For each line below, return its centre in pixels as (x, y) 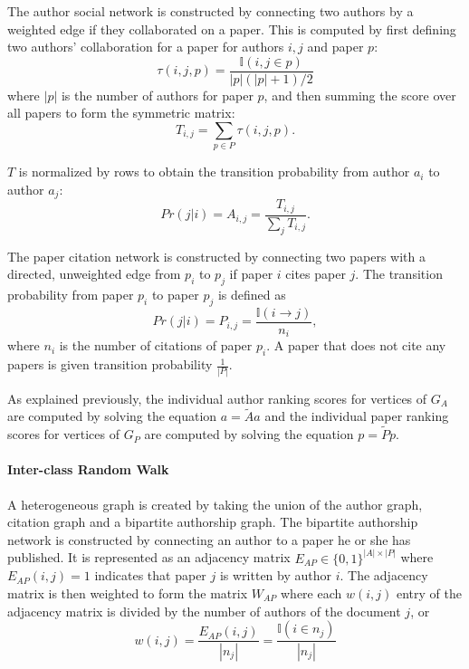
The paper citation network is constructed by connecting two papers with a (216, 256)
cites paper (316, 274)
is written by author (276, 575)
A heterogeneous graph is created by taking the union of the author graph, (215, 504)
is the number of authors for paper (157, 95)
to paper (175, 295)
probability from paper (71, 295)
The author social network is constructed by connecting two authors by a (211, 11)
